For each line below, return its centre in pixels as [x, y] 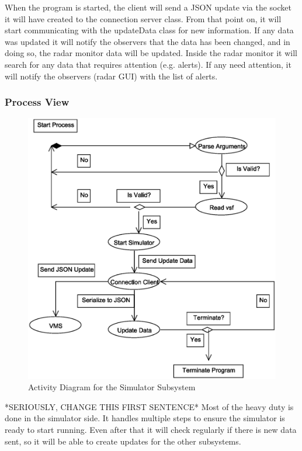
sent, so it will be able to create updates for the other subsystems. [123, 441]
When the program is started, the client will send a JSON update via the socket [148, 7]
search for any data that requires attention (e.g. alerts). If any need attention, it [148, 64]
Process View [37, 102]
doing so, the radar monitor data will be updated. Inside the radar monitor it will [151, 53]
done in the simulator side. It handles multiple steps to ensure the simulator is [145, 418]
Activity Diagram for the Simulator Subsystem [112, 387]
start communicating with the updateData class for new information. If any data [149, 30]
